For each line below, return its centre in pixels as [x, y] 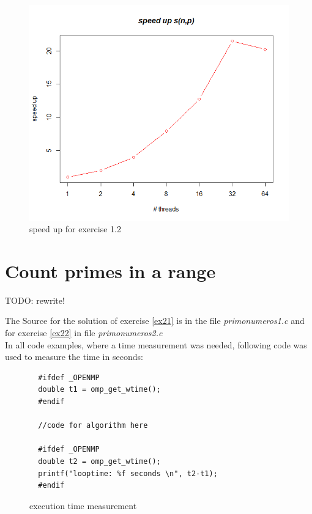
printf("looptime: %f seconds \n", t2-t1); [128, 473]
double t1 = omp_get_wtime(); [99, 390]
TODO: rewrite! [35, 300]
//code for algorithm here [93, 426]
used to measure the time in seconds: [74, 357]
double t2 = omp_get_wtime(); [99, 462]
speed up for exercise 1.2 [75, 229]
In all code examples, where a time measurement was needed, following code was [156, 344]
